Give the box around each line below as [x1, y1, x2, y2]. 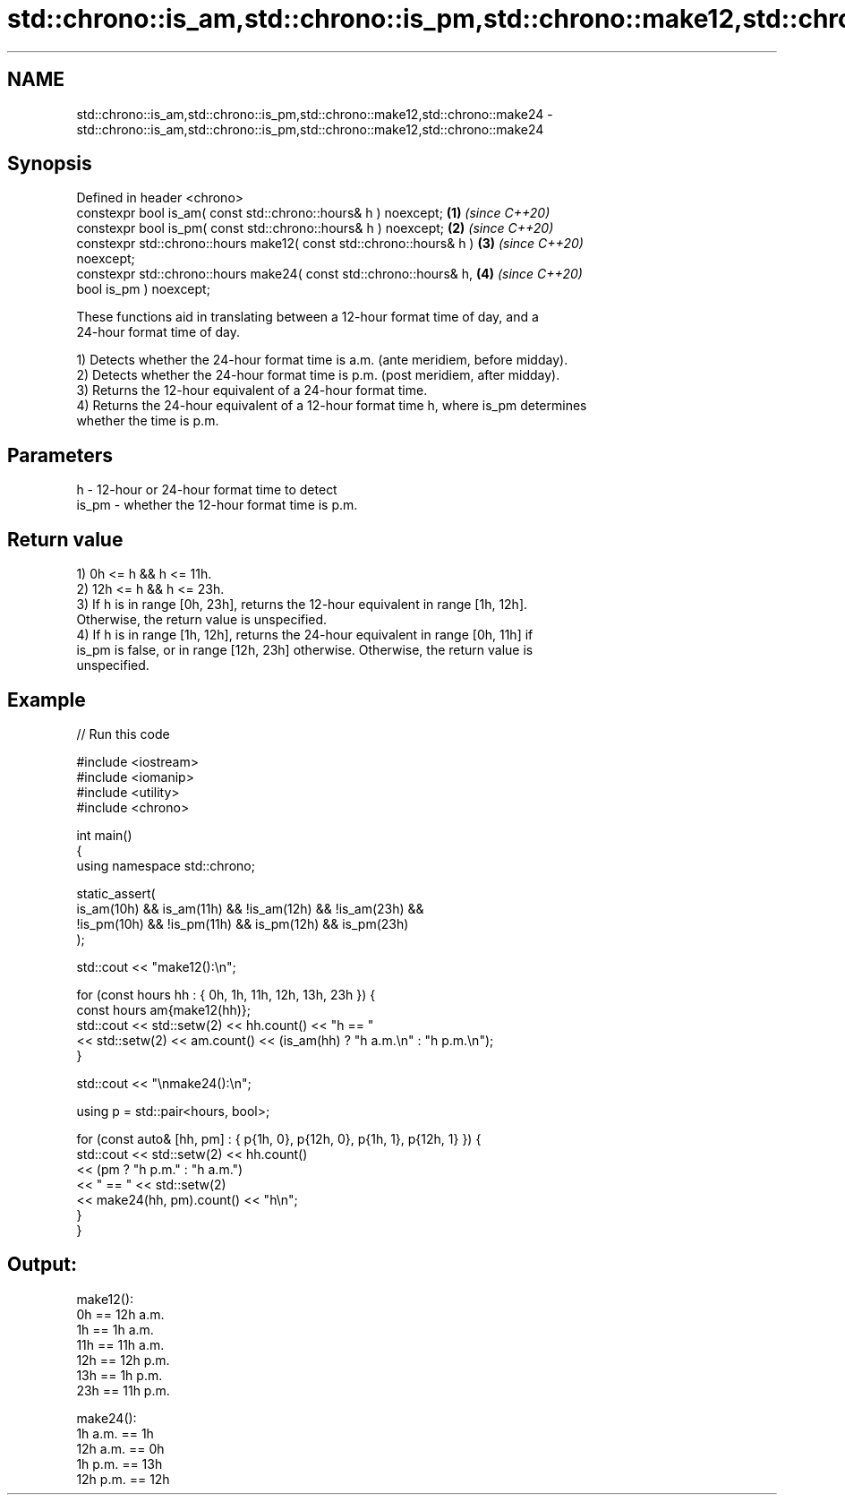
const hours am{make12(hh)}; [76, 1001, 251, 1017]
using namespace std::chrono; [76, 857, 255, 873]
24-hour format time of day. [76, 324, 241, 340]
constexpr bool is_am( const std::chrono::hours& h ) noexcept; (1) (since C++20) [76, 205, 551, 221]
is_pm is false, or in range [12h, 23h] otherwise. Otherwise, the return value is [76, 642, 533, 658]
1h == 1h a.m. [76, 1321, 154, 1337]
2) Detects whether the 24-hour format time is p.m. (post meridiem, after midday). [76, 367, 560, 383]
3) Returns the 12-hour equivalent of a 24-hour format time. [76, 382, 428, 399]
